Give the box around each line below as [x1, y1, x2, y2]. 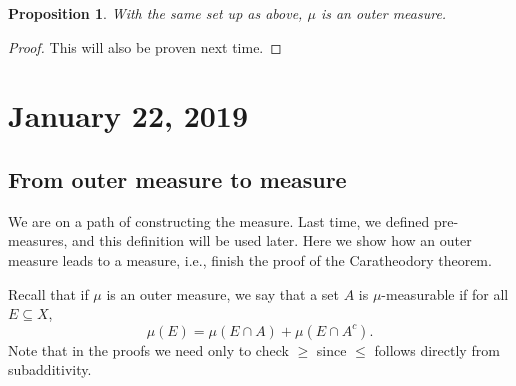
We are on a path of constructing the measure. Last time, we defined [8, 210, 430, 231]
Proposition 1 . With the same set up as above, [8, 3, 303, 23]
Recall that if [8, 283, 89, 304]
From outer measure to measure [8, 163, 347, 194]
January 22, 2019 [8, 95, 249, 136]
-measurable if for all [381, 283, 509, 304]
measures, [8, 230, 68, 251]
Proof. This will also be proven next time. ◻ [8, 36, 282, 57]
